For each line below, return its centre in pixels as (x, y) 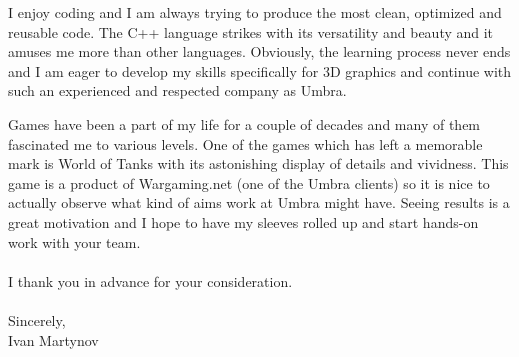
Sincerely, (37, 319)
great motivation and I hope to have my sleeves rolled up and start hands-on (243, 221)
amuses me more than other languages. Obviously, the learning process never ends (259, 51)
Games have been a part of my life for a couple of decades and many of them (244, 123)
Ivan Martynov (53, 339)
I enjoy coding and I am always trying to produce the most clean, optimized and (255, 12)
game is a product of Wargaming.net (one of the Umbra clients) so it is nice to (249, 182)
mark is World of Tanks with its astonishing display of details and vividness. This (258, 163)
